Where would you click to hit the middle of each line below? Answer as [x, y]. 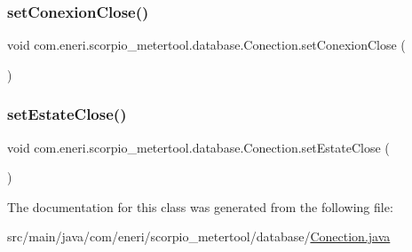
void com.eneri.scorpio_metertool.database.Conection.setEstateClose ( [198, 147]
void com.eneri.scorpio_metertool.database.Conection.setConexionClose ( [206, 45]
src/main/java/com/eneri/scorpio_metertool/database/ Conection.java [199, 236]
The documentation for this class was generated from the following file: [200, 206]
